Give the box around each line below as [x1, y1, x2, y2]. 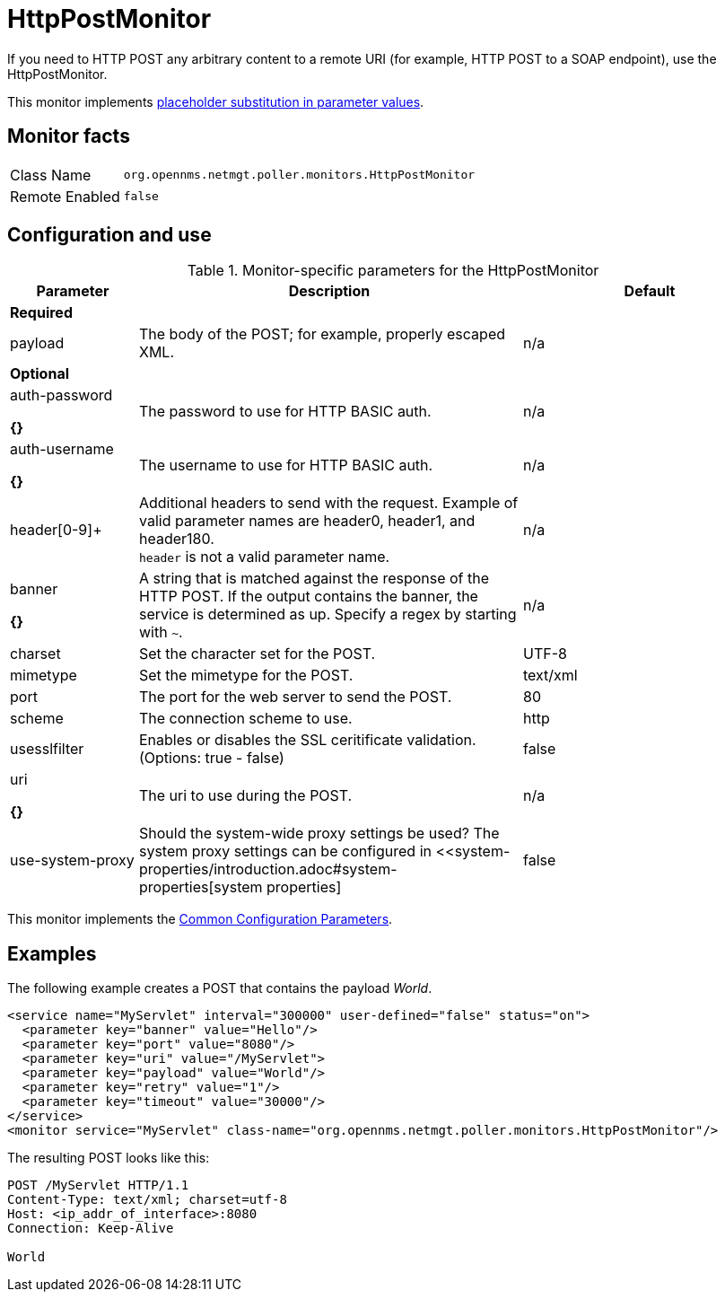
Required [10, 303, 73, 322]
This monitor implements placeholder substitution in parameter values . [7, 93, 424, 110]
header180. [138, 530, 214, 549]
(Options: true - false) [138, 749, 284, 768]
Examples [7, 942, 97, 965]
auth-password [10, 386, 113, 405]
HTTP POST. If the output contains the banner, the [138, 587, 478, 606]
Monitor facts [7, 125, 130, 148]
